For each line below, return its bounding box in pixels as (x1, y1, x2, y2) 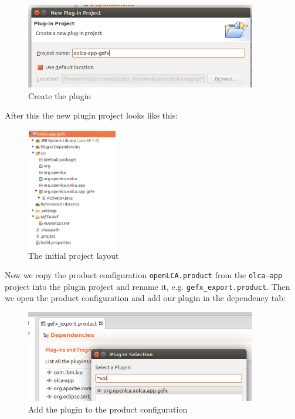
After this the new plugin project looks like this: (5, 109, 178, 121)
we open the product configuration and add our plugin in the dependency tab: (5, 292, 286, 304)
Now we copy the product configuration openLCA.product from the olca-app (5, 269, 283, 281)
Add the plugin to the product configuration (28, 403, 188, 415)
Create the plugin (28, 89, 91, 102)
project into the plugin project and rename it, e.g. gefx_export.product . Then (5, 280, 290, 292)
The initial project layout (28, 249, 119, 261)
